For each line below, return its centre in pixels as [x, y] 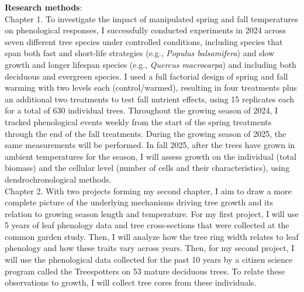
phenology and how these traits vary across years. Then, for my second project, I [150, 248]
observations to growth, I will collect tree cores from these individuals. [131, 282]
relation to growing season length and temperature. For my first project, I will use [152, 213]
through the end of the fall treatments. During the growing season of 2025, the [146, 133]
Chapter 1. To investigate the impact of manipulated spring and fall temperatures [151, 18]
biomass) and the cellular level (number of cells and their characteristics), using [147, 168]
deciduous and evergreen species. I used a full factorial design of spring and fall [146, 76]
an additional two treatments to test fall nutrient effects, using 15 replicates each [150, 99]
